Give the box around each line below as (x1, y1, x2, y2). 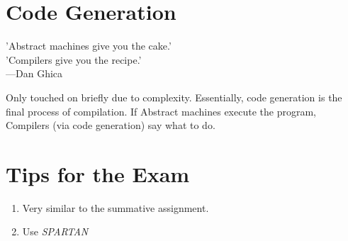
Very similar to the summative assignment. (22, 200, 209, 215)
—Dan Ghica (6, 66, 63, 81)
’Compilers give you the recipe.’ (6, 52, 142, 67)
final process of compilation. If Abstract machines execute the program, (6, 103, 316, 118)
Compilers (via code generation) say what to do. (6, 118, 215, 133)
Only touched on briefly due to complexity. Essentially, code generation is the (6, 89, 342, 104)
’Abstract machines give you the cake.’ (6, 38, 172, 53)
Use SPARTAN (22, 224, 89, 239)
